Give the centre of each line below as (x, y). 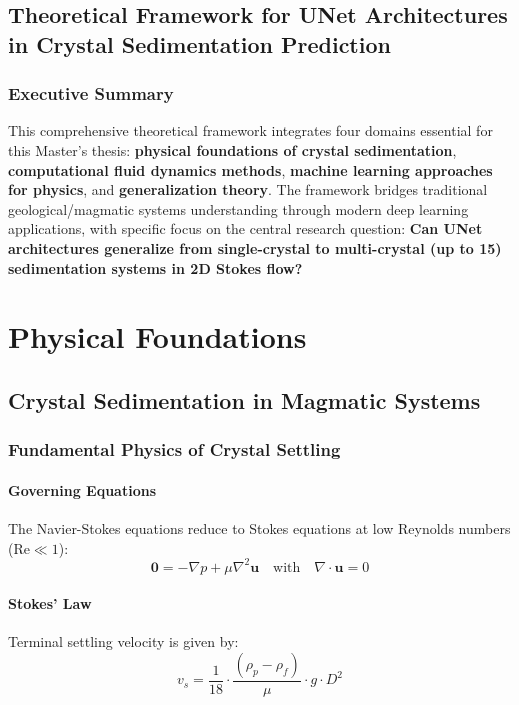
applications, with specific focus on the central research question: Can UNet (245, 228)
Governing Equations (82, 489)
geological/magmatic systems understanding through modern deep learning (238, 208)
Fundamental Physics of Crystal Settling (174, 449)
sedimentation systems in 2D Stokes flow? (155, 267)
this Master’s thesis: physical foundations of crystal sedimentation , (232, 149)
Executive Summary (91, 93)
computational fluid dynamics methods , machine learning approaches (250, 169)
